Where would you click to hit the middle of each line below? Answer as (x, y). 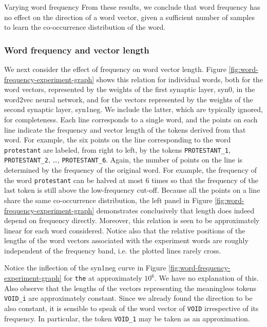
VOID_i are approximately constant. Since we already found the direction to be (128, 298)
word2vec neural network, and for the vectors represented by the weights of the (129, 99)
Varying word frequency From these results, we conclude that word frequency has (132, 7)
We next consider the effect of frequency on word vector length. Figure (115, 69)
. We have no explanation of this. (207, 278)
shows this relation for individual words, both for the (179, 79)
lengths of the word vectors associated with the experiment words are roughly (126, 240)
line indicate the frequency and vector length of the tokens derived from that (125, 129)
